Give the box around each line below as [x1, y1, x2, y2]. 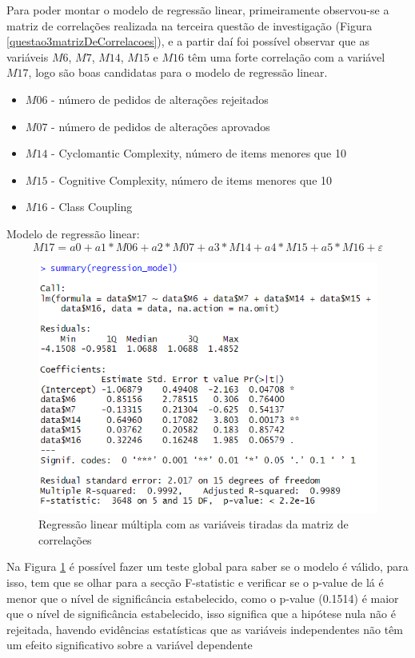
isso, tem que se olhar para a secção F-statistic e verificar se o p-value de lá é [6, 574, 384, 591]
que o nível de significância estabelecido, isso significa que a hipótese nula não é [6, 605, 396, 622]
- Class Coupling [51, 198, 133, 215]
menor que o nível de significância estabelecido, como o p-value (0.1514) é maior [6, 589, 399, 606]
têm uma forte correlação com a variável [187, 48, 385, 65]
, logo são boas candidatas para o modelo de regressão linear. [28, 64, 328, 81]
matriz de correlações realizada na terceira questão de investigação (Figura [6, 17, 373, 34]
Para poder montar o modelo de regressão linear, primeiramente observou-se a [6, 2, 389, 18]
